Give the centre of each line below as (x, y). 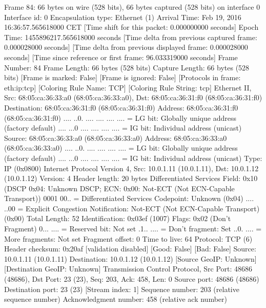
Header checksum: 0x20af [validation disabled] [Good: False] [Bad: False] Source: (130, 249)
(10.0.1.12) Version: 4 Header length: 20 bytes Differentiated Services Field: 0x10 (131, 178)
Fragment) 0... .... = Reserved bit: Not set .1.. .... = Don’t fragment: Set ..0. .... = (133, 229)
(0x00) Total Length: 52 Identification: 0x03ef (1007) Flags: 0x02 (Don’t (118, 218)
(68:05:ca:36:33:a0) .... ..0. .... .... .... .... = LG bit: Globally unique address (121, 148)
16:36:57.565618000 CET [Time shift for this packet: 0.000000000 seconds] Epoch (131, 27)
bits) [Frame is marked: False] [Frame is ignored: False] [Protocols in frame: (122, 77)
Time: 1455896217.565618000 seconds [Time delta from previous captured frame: (131, 37)
